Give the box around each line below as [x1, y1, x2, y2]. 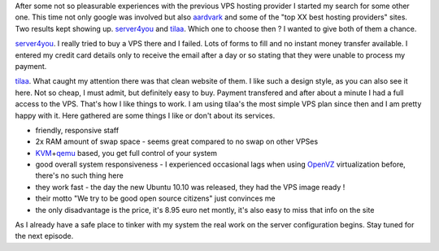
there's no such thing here [35, 171, 124, 180]
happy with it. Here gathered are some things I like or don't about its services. [15, 110, 276, 120]
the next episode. [15, 232, 74, 241]
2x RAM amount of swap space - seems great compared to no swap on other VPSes [35, 136, 319, 146]
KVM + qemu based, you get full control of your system [35, 148, 218, 158]
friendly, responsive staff [35, 125, 120, 135]
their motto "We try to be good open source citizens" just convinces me [35, 193, 276, 203]
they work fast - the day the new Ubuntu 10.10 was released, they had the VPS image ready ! [35, 182, 346, 192]
